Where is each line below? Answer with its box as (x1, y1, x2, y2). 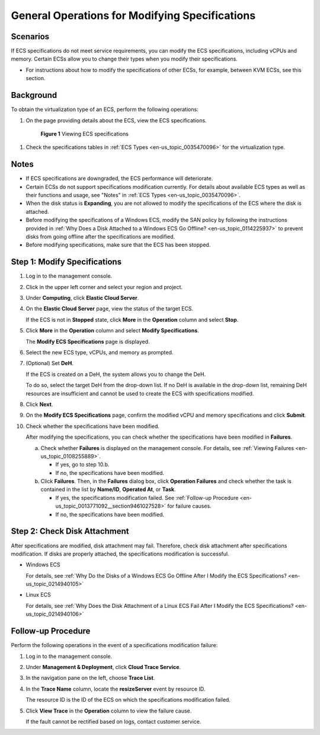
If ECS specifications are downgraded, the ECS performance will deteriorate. (25, 175, 213, 182)
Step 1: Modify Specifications (11, 257, 121, 267)
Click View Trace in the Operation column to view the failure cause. (25, 707, 192, 714)
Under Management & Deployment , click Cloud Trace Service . (25, 663, 181, 670)
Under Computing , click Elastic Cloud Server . (25, 294, 139, 302)
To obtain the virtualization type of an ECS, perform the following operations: (11, 106, 199, 113)
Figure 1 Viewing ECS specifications (40, 130, 129, 137)
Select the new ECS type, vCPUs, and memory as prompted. (25, 349, 174, 356)
